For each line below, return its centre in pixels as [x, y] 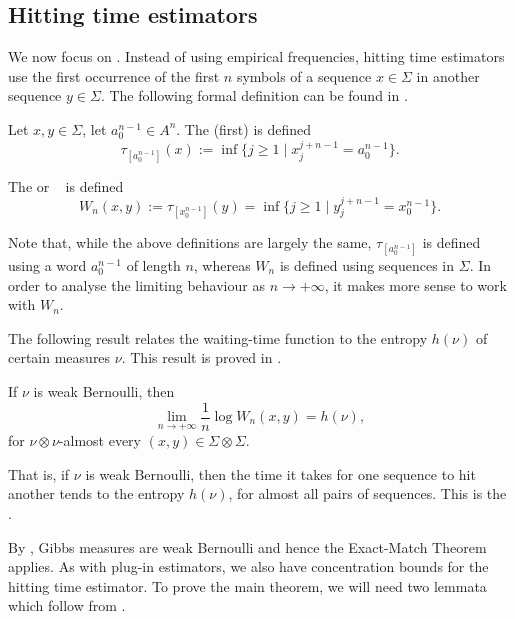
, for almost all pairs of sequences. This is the [367, 493]
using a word [47, 264]
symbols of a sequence [304, 75]
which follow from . [67, 605]
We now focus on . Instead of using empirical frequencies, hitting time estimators [256, 56]
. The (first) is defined [244, 128]
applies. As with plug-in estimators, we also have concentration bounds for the [248, 566]
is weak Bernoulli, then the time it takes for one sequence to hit [280, 473]
